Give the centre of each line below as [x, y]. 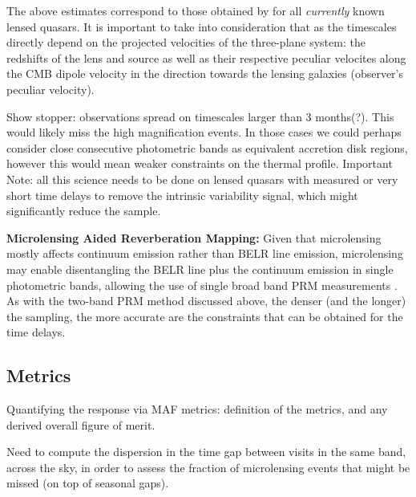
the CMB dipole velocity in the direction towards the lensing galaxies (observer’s [205, 73]
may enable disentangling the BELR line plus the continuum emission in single [200, 269]
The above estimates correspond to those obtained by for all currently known [196, 10]
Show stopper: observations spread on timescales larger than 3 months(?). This [200, 116]
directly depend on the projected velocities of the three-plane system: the [186, 42]
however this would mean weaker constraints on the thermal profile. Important [200, 163]
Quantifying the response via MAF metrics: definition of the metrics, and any [197, 409]
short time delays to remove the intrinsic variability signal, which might [182, 195]
